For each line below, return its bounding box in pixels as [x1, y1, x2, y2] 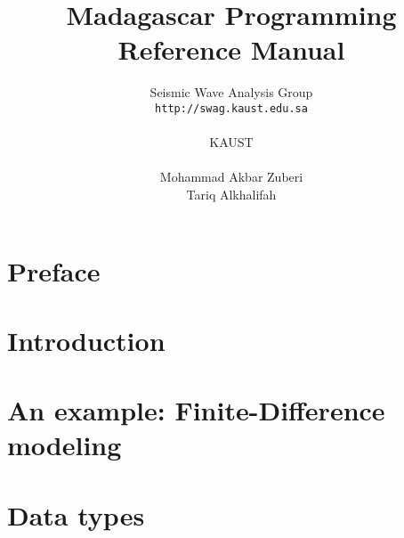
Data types [7, 496, 145, 533]
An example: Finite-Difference [7, 392, 385, 428]
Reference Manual [117, 31, 345, 68]
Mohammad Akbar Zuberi [159, 167, 303, 186]
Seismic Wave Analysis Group [149, 83, 313, 102]
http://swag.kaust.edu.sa [155, 102, 308, 115]
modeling [7, 427, 122, 463]
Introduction [7, 322, 166, 358]
